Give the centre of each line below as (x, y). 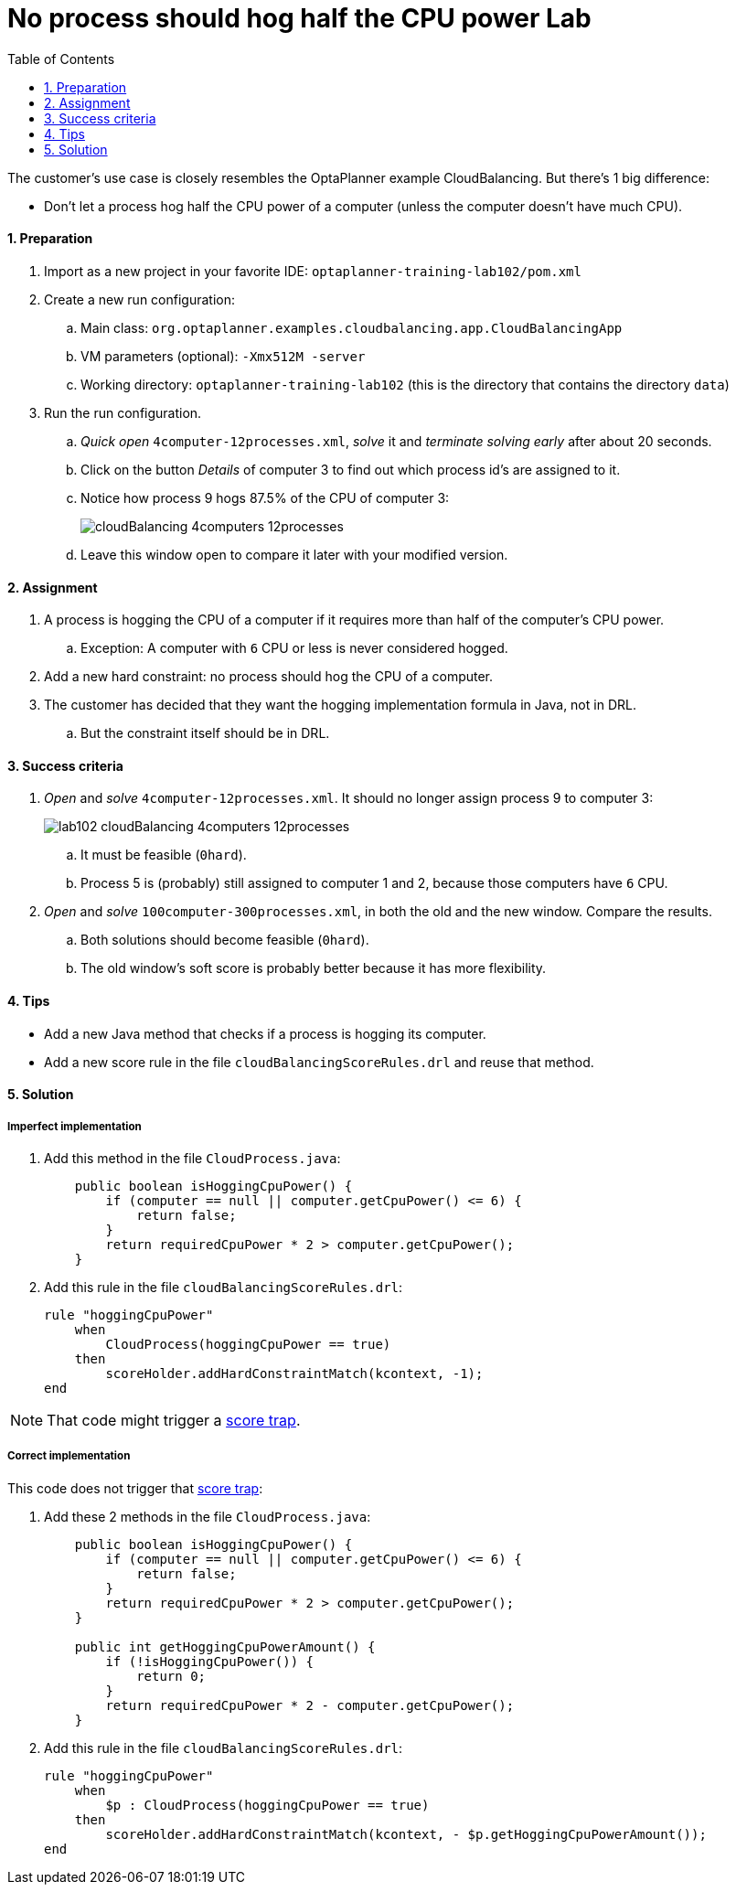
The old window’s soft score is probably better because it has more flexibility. (314, 968)
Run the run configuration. (123, 412)
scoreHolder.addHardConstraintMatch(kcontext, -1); (294, 1374)
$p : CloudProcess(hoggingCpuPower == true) (267, 1805)
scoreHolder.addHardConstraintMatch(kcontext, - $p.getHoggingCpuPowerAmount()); (406, 1834)
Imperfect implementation (75, 1126)
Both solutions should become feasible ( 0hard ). (225, 940)
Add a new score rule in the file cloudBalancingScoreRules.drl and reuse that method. (319, 1062)
